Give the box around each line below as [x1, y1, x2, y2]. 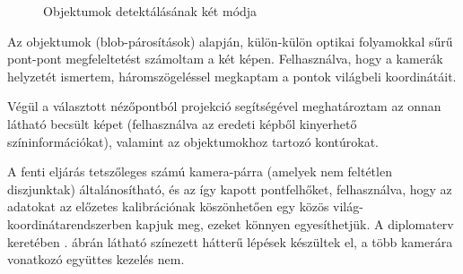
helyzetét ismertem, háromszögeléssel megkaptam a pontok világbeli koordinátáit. [7, 66, 457, 85]
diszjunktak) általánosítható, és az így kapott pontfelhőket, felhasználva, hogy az [7, 179, 452, 198]
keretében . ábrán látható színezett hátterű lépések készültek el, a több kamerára [7, 232, 453, 251]
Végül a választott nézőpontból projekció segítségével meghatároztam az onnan [7, 97, 441, 116]
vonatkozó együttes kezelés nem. [7, 250, 185, 269]
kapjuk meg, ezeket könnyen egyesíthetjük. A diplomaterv [135, 214, 454, 233]
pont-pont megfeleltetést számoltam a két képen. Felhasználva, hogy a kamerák [7, 49, 443, 68]
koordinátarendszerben [7, 214, 132, 233]
